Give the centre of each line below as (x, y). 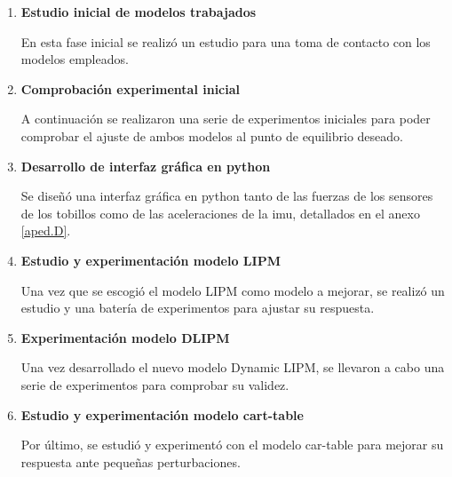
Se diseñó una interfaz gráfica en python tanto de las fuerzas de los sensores (227, 196)
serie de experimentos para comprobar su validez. (155, 384)
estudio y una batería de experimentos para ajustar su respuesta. (198, 308)
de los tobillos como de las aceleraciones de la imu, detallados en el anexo (220, 213)
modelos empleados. (75, 59)
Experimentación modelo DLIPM (125, 337)
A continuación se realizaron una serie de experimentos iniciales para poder (226, 119)
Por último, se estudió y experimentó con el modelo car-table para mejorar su (232, 445)
